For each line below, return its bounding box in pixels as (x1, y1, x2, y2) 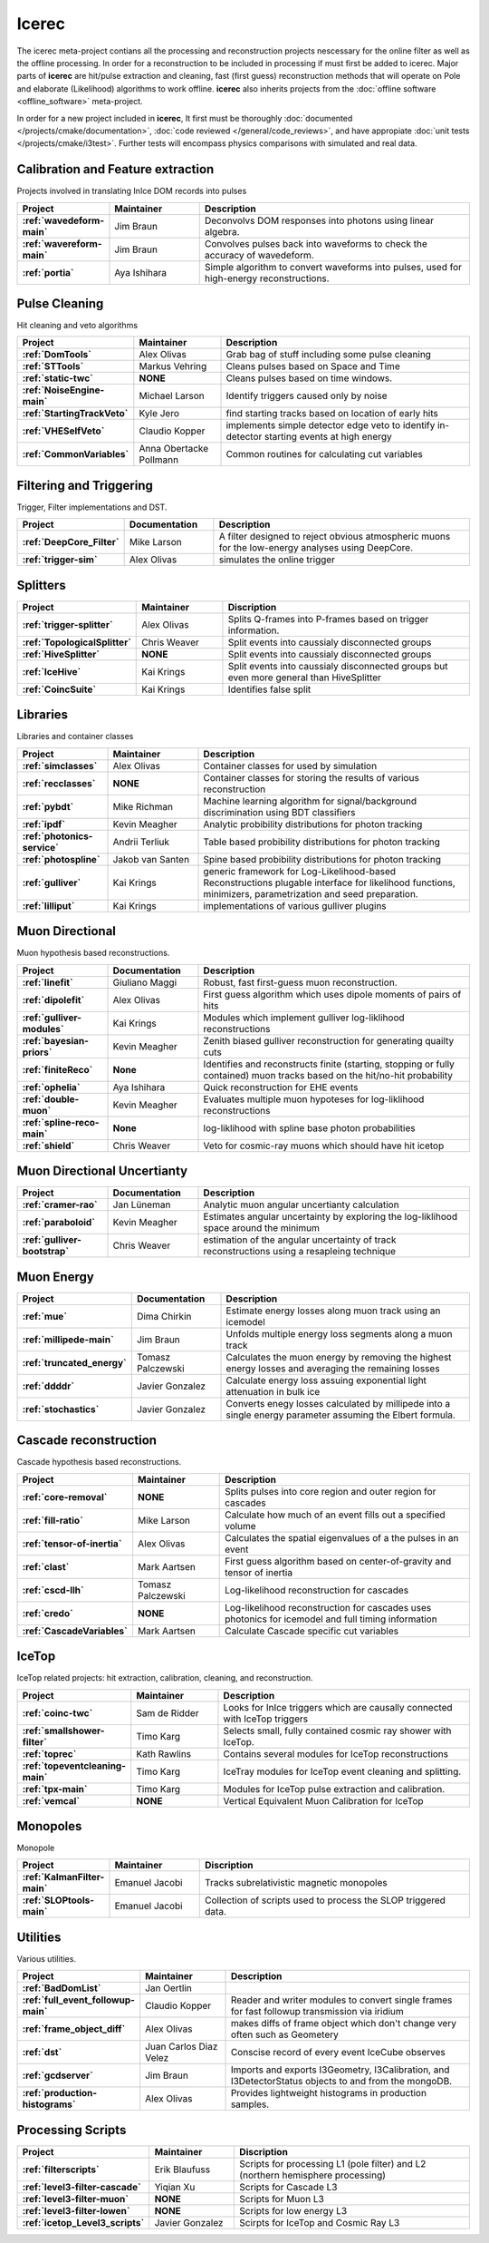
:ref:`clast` (22, 1560, 70, 1573)
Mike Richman (112, 800, 174, 813)
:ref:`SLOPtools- (22, 1894, 95, 1907)
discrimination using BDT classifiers (203, 805, 356, 818)
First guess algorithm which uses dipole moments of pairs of (203, 988, 462, 1000)
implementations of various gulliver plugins (203, 899, 387, 912)
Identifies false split (227, 683, 312, 696)
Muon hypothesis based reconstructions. (16, 948, 170, 959)
